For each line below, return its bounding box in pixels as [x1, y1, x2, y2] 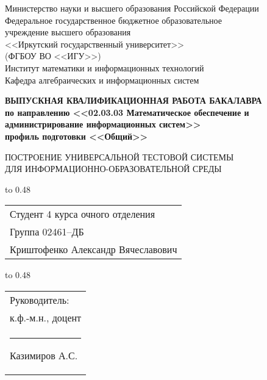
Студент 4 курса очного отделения [10, 207, 155, 221]
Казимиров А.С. [10, 348, 78, 362]
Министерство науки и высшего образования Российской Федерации [5, 2, 259, 14]
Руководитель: [10, 292, 69, 307]
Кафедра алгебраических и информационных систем [5, 73, 199, 86]
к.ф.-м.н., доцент [10, 310, 82, 324]
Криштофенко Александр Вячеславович [10, 242, 177, 257]
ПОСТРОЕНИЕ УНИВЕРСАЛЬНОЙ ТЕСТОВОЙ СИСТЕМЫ [5, 150, 234, 163]
